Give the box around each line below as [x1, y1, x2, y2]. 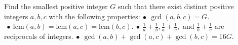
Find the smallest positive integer [4, 1, 108, 11]
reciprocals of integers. [4, 31, 73, 41]
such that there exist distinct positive [117, 1, 234, 11]
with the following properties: [49, 11, 140, 21]
